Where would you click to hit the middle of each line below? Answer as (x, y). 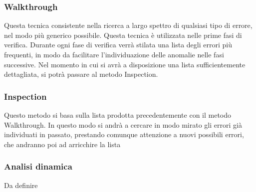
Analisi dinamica (38, 166)
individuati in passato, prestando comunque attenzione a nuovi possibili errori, (124, 134)
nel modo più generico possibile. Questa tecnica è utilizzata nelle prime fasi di (123, 35)
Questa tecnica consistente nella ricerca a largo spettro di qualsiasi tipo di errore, (128, 25)
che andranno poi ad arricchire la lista (62, 144)
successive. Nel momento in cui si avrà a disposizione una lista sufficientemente (125, 64)
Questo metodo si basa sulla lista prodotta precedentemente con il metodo (118, 115)
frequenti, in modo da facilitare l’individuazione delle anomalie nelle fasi (114, 54)
